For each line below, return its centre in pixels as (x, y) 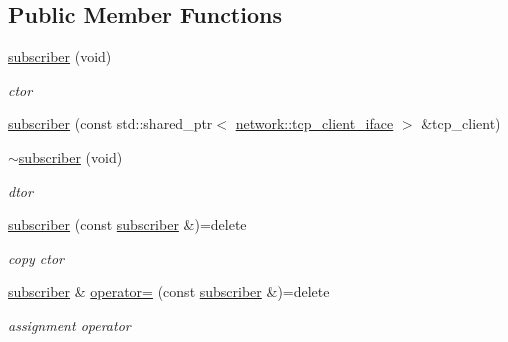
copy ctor (36, 257)
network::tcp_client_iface (314, 123)
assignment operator (69, 324)
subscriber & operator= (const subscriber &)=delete (169, 291)
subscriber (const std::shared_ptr (110, 123)
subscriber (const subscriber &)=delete (127, 224)
